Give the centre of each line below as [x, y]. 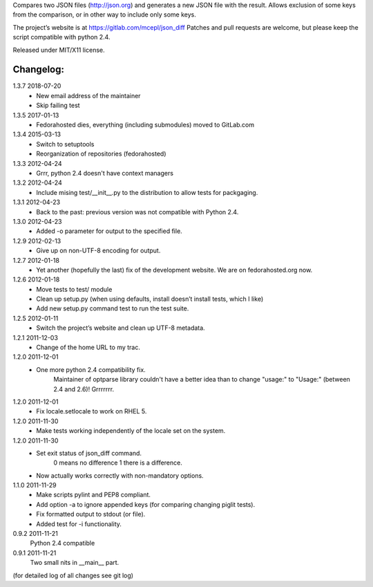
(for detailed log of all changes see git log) [73, 575]
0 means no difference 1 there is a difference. [118, 463]
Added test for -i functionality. [79, 524]
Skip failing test [58, 105]
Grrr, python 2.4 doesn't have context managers [105, 173]
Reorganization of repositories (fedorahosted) [101, 154]
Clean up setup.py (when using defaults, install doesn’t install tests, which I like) [150, 299]
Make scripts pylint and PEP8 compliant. [94, 495]
